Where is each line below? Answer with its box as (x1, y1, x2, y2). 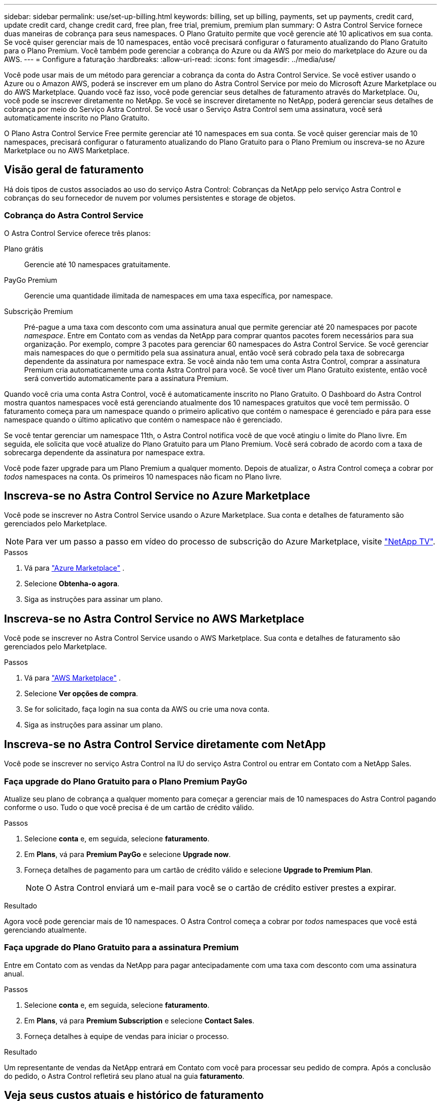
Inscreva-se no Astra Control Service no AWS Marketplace (4, 612, 305, 625)
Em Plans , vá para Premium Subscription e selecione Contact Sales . (24, 1016, 255, 1025)
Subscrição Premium (4, 307, 73, 316)
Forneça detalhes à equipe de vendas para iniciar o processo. (24, 1031, 229, 1041)
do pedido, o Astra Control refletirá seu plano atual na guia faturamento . (4, 1071, 245, 1080)
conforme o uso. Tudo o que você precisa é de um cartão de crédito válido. (4, 803, 254, 812)
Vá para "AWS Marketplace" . (24, 674, 121, 683)
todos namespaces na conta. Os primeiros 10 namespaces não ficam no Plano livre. (4, 472, 282, 481)
